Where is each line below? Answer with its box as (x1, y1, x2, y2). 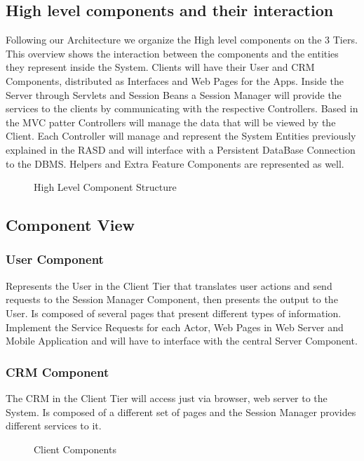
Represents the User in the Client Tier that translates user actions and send (6, 278, 332, 293)
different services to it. (6, 418, 102, 433)
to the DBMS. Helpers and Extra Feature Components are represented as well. (6, 156, 344, 171)
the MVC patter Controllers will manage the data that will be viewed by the (6, 114, 336, 129)
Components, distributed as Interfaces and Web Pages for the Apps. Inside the (6, 73, 344, 88)
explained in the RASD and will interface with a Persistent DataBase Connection (6, 142, 356, 156)
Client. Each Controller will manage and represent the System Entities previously (6, 128, 356, 143)
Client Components (34, 441, 116, 456)
